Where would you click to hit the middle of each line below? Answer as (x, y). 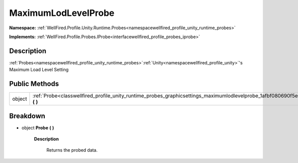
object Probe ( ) (38, 128)
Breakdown (27, 116)
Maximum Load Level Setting (39, 70)
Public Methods (34, 84)
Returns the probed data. (72, 150)
